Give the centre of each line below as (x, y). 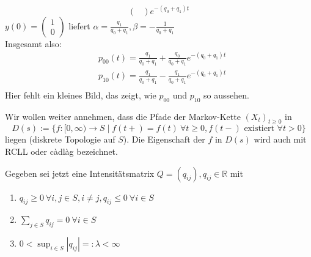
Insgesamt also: (33, 43)
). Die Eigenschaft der (164, 139)
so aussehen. (226, 95)
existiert (259, 129)
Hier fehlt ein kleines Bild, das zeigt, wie (81, 95)
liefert (79, 25)
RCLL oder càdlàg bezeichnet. (61, 151)
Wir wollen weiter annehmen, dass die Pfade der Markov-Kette (123, 116)
